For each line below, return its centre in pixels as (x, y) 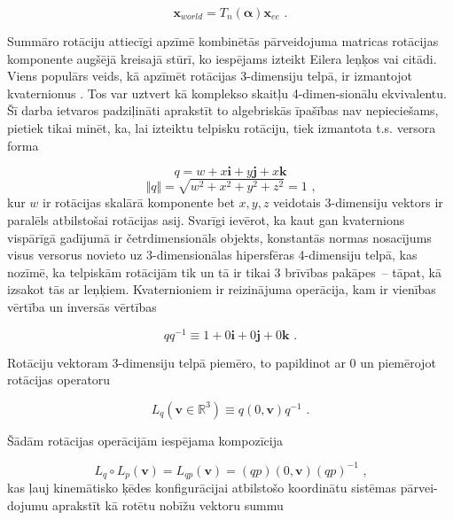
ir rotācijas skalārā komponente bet (139, 202)
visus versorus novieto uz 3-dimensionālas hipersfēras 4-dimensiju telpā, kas (212, 255)
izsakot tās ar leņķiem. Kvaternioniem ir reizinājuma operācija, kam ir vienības (222, 289)
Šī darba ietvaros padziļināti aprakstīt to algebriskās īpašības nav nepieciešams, (223, 110)
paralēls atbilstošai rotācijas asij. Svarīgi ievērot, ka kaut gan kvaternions (206, 219)
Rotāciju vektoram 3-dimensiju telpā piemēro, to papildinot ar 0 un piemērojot (222, 362)
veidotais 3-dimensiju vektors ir (358, 202)
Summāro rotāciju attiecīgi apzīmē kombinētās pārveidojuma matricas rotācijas (223, 41)
